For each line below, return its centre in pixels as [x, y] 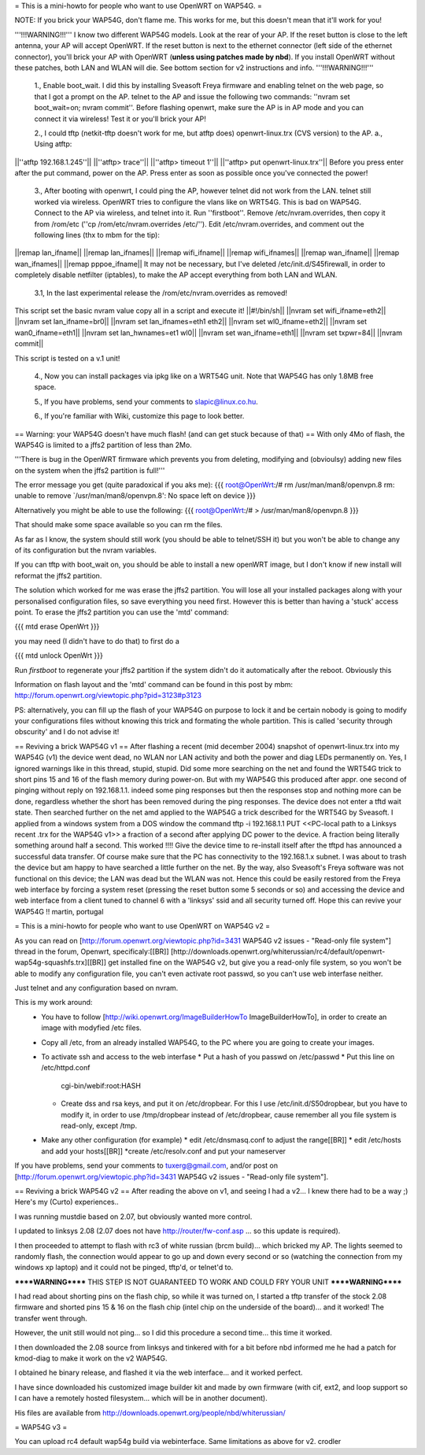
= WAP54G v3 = [41, 1427]
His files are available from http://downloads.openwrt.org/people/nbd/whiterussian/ [150, 1413]
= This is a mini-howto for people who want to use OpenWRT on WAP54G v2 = [142, 926]
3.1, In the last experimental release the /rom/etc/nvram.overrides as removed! [161, 293]
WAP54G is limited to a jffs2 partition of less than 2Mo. [103, 445]
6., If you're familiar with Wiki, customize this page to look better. [139, 416]
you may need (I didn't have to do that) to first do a [97, 641]
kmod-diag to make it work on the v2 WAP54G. [91, 1358]
